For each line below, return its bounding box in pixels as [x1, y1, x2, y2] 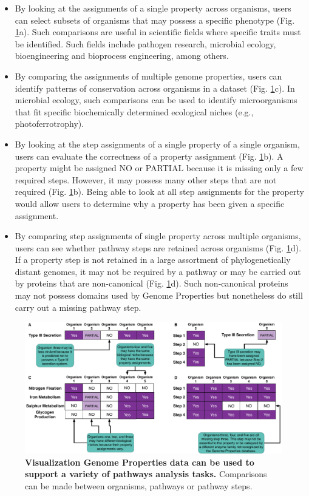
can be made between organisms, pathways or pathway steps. [25, 480, 253, 492]
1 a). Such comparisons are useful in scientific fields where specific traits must [15, 25, 301, 38]
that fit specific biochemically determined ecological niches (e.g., [15, 105, 254, 118]
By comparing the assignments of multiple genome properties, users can [15, 69, 282, 82]
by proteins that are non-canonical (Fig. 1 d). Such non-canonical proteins [15, 277, 288, 290]
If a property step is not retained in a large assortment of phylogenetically [15, 253, 291, 266]
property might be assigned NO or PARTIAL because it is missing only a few [15, 161, 304, 174]
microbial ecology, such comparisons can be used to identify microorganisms [15, 93, 297, 106]
